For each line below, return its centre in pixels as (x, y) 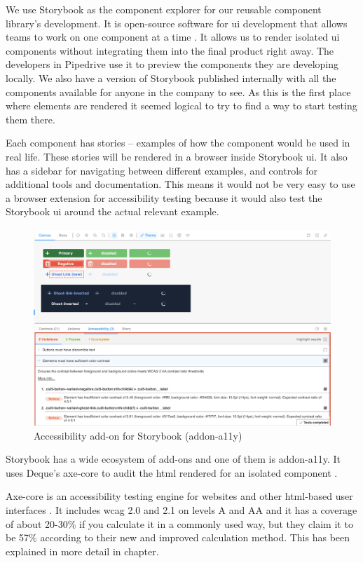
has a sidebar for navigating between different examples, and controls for (162, 170)
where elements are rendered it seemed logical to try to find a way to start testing (181, 106)
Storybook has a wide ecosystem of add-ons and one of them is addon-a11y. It (173, 459)
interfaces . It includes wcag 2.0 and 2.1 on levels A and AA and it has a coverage (181, 510)
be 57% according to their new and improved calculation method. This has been (178, 537)
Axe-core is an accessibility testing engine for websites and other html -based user (179, 496)
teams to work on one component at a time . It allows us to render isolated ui (173, 37)
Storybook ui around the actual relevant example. (112, 211)
